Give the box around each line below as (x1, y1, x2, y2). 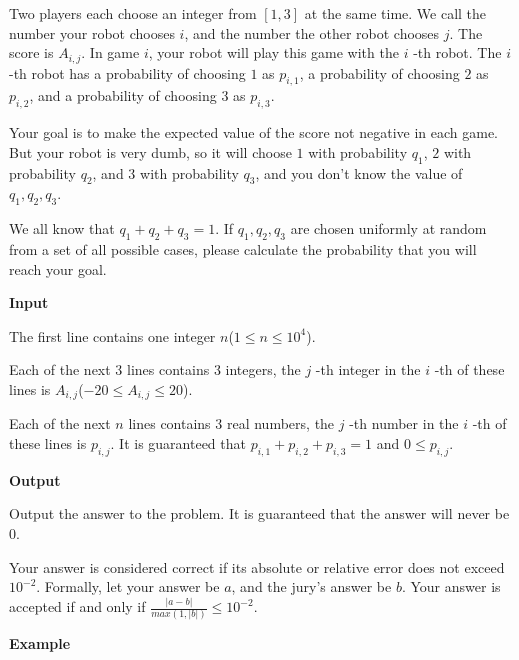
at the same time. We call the (304, 3, 487, 23)
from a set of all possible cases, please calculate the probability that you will (9, 239, 477, 260)
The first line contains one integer (9, 325, 216, 346)
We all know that (9, 218, 115, 239)
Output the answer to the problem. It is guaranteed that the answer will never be (9, 503, 510, 524)
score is (9, 42, 54, 63)
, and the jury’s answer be (231, 576, 392, 597)
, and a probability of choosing (29, 85, 217, 106)
